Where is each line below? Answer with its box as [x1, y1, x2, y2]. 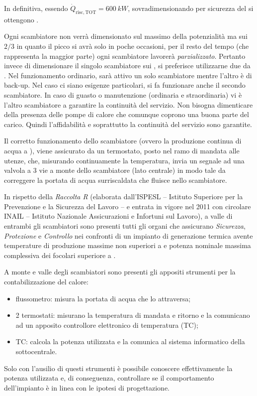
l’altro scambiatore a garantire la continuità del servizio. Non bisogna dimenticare [4, 99, 253, 110]
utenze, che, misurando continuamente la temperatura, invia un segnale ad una [4, 155, 245, 165]
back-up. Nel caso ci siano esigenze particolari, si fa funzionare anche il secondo [4, 80, 246, 90]
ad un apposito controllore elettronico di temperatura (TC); [15, 319, 198, 330]
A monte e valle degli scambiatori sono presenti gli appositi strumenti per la [4, 266, 236, 277]
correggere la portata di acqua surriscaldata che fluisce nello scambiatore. [4, 174, 227, 185]
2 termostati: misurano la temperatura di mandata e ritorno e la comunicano [15, 310, 250, 320]
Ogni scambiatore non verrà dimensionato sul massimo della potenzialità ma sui [4, 31, 248, 41]
